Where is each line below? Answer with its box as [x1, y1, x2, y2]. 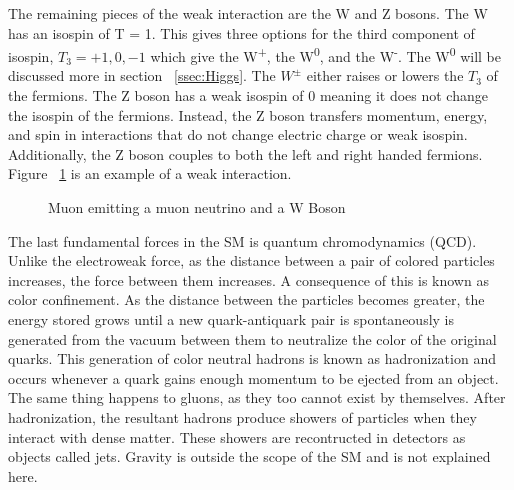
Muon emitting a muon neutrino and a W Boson [48, 197, 346, 217]
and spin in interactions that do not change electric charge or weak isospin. [8, 124, 468, 145]
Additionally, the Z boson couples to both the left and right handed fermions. [8, 143, 483, 164]
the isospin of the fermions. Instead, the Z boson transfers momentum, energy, [8, 104, 488, 125]
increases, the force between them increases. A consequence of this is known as [8, 269, 489, 290]
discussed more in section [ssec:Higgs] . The [8, 65, 276, 86]
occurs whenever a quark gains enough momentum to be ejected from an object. [8, 367, 499, 388]
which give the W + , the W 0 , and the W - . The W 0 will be [150, 43, 501, 66]
